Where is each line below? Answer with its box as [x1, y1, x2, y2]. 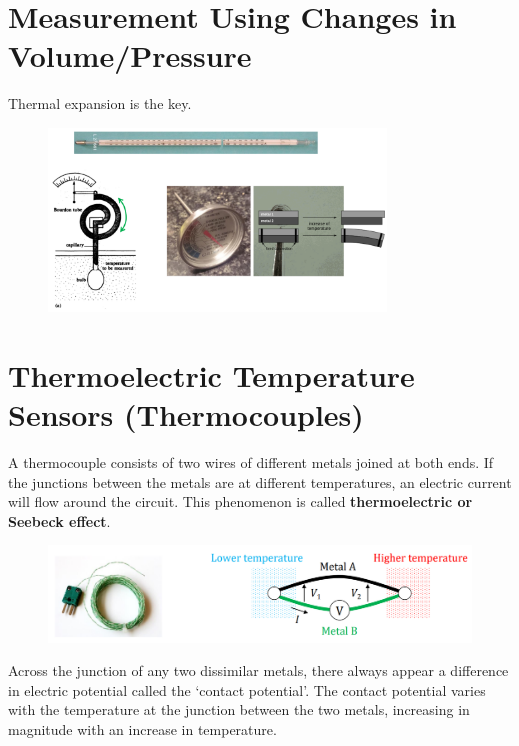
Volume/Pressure [8, 35, 252, 76]
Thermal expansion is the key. [8, 93, 192, 114]
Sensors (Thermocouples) [8, 394, 364, 435]
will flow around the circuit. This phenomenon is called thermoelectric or [8, 491, 473, 512]
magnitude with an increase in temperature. [8, 719, 277, 740]
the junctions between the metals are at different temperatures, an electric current [8, 471, 512, 492]
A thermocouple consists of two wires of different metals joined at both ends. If [8, 451, 494, 472]
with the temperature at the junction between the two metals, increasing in [8, 699, 470, 720]
